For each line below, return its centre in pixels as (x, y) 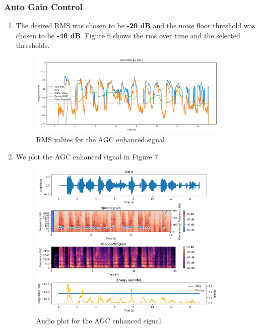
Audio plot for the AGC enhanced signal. (100, 321)
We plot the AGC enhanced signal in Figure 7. (88, 156)
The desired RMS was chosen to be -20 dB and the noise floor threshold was (135, 25)
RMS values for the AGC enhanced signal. (101, 140)
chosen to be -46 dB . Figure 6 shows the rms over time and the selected (128, 35)
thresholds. (33, 45)
